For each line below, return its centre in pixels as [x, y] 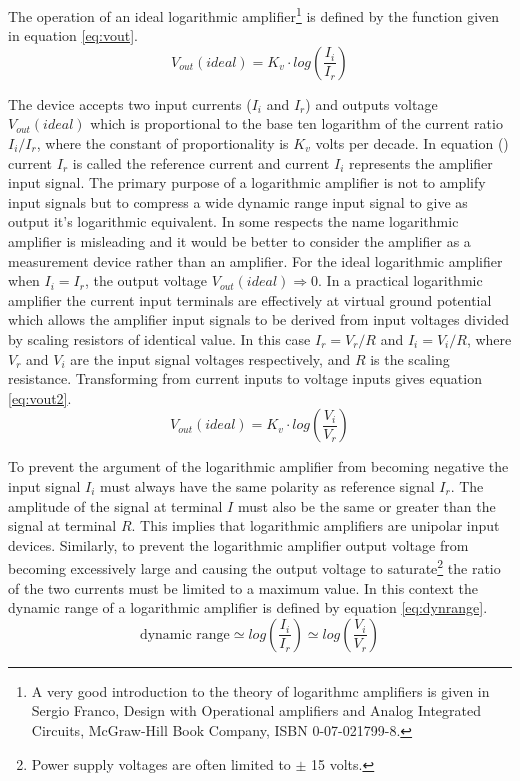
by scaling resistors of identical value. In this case [159, 338]
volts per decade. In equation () [412, 143]
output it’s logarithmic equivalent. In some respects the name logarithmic [233, 221]
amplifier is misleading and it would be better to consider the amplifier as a [239, 241]
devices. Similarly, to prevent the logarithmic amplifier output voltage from [238, 544]
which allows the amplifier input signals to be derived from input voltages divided [258, 319]
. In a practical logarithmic [400, 280]
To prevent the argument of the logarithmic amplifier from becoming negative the [258, 466]
